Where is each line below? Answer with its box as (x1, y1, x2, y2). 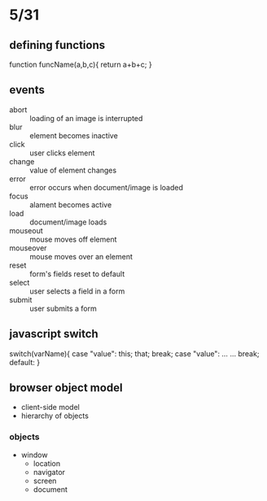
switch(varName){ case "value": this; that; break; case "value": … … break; (9, 348, 260, 359)
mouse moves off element (29, 234, 117, 244)
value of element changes (29, 165, 117, 175)
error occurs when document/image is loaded (29, 182, 184, 192)
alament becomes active (29, 199, 112, 209)
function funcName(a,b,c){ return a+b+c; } (9, 59, 153, 69)
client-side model (20, 403, 80, 412)
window (20, 450, 48, 460)
